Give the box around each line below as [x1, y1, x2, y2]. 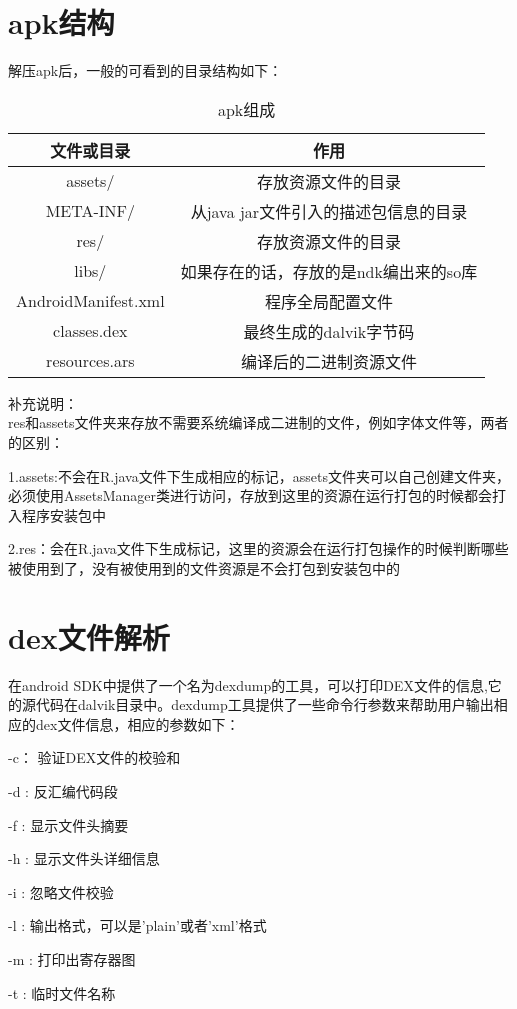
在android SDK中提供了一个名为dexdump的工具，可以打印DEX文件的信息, [8, 674, 488, 695]
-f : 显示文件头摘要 [8, 814, 129, 835]
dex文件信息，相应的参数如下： [35, 713, 240, 734]
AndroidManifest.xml [16, 289, 165, 313]
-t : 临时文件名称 [8, 982, 116, 1003]
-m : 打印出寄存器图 [8, 948, 136, 969]
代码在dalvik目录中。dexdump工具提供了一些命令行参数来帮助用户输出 [35, 694, 494, 715]
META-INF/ [45, 199, 135, 223]
